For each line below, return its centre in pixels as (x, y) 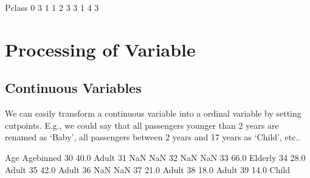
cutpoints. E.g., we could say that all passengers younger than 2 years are (142, 125)
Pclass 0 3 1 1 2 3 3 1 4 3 (52, 7)
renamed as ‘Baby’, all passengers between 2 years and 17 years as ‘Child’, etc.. (153, 137)
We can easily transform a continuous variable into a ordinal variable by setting (153, 113)
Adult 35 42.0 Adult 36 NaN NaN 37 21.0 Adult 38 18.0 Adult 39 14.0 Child (148, 169)
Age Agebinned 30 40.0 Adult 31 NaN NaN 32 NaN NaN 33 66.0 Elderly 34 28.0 (155, 157)
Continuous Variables (73, 88)
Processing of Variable (100, 49)
